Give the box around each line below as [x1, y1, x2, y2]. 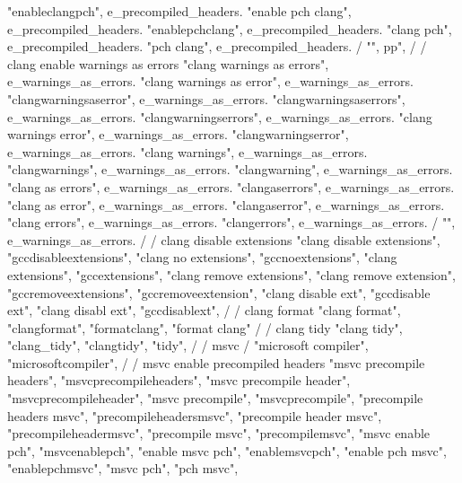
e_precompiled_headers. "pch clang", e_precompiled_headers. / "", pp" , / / [7, 37, 427, 56]
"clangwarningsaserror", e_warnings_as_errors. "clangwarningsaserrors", [7, 89, 405, 108]
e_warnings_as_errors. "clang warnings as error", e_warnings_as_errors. [7, 72, 414, 91]
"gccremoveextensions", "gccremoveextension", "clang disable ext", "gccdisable [7, 283, 431, 302]
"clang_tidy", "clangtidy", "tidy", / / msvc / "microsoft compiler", [7, 336, 369, 355]
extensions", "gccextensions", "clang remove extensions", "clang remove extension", [7, 265, 456, 284]
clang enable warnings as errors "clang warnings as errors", [7, 54, 329, 73]
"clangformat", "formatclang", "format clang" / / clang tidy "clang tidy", [7, 318, 403, 337]
